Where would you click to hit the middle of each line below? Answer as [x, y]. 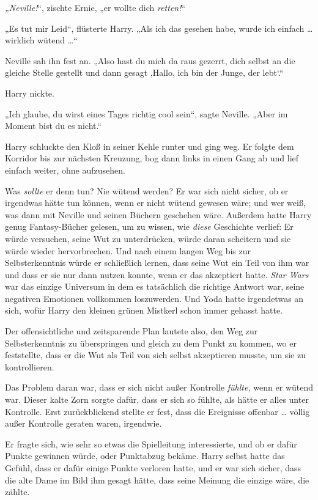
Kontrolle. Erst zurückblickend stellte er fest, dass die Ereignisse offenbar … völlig [157, 411]
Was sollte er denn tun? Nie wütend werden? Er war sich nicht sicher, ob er [147, 190]
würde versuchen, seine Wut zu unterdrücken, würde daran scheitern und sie [148, 238]
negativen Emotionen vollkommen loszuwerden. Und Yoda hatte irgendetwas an [154, 298]
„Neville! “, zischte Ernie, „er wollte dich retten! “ [95, 7]
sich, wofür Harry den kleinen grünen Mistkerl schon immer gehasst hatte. [144, 310]
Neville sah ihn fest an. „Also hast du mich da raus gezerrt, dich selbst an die [150, 60]
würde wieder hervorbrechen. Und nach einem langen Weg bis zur [128, 250]
